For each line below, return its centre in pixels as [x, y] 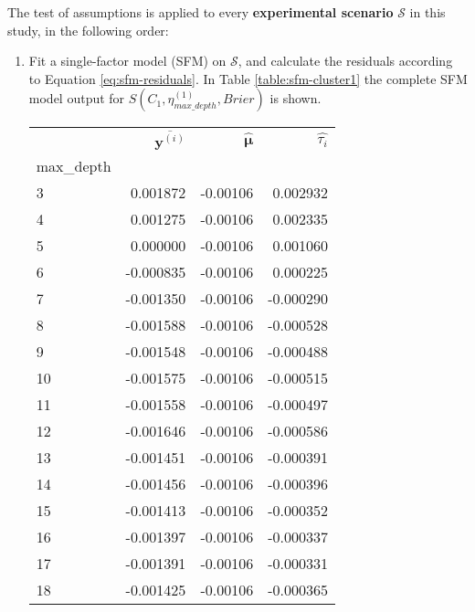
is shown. [296, 98]
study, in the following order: [88, 30]
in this [427, 12]
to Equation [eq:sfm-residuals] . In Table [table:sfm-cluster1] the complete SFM [248, 78]
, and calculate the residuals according [345, 61]
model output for [77, 98]
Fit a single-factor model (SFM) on [127, 61]
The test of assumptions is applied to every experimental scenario [201, 12]
